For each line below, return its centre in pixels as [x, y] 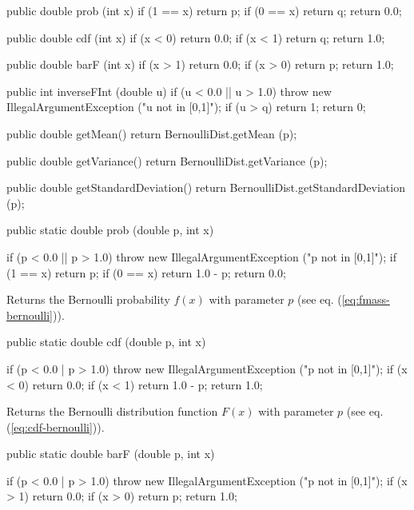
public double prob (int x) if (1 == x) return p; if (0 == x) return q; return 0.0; [204, 10]
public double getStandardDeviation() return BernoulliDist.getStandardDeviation [206, 187]
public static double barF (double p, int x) [111, 454]
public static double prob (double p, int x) [110, 230]
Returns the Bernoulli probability [88, 299]
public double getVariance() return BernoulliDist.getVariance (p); [167, 160]
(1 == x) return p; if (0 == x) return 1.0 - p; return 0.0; [146, 272]
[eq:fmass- [366, 299]
